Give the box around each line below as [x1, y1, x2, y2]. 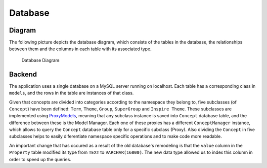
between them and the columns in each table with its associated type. [9, 46, 152, 52]
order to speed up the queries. [9, 156, 72, 162]
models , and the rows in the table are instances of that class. [9, 90, 134, 96]
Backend [9, 70, 37, 78]
